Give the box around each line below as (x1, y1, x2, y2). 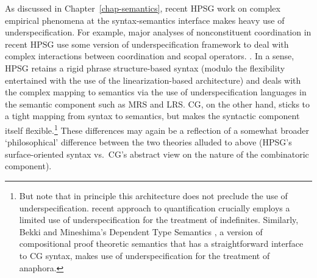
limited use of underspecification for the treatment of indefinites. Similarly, (19, 213, 299, 226)
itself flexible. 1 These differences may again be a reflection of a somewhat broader (5, 122, 309, 136)
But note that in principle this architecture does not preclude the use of (19, 189, 288, 202)
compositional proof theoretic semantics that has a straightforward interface (19, 237, 304, 250)
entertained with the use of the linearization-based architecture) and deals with (5, 73, 301, 86)
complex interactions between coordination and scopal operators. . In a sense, (5, 49, 294, 62)
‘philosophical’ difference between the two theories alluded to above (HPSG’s (5, 136, 292, 148)
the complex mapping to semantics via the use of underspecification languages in (5, 86, 307, 98)
